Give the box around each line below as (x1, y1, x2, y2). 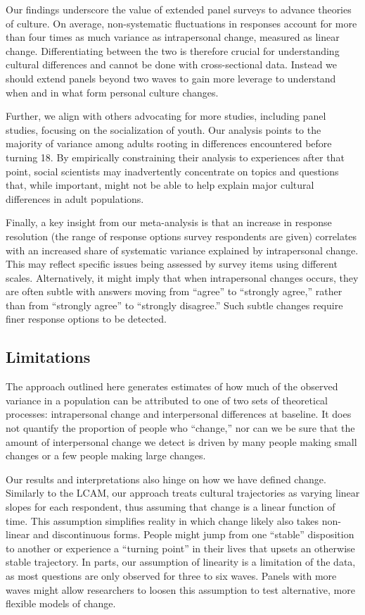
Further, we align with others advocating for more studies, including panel (6, 108, 326, 123)
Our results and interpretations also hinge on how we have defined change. (6, 471, 326, 486)
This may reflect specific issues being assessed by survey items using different (6, 256, 338, 271)
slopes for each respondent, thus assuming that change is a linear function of (6, 499, 335, 514)
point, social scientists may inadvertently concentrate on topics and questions (6, 163, 339, 178)
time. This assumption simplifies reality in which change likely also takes (6, 513, 319, 528)
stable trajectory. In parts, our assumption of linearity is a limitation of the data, (6, 554, 356, 569)
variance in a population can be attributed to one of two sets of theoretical (6, 392, 328, 407)
